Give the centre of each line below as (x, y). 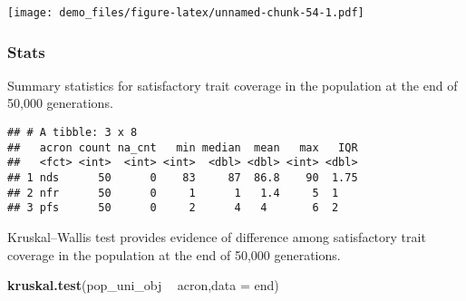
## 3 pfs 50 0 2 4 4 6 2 (173, 208)
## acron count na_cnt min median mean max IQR (183, 147)
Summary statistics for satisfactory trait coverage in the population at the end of (233, 85)
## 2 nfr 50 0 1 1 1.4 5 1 (173, 193)
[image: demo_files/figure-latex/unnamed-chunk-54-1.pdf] (186, 13)
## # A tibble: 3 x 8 (73, 133)
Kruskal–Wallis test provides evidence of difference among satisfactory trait (217, 237)
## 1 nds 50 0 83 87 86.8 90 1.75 (183, 178)
